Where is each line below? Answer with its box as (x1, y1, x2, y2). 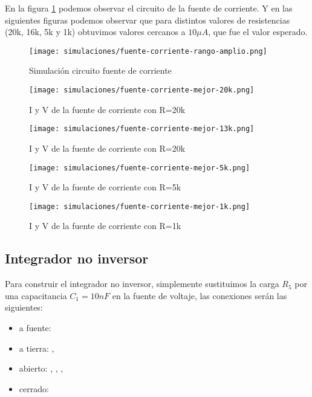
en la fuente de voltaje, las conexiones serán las (112, 289, 287, 302)
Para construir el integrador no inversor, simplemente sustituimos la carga (5, 277, 279, 290)
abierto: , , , (19, 362, 63, 375)
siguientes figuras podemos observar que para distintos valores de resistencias (5, 13, 290, 26)
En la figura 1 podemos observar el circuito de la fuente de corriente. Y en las (5, 2, 293, 14)
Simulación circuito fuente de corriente (29, 64, 172, 77)
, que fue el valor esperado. (208, 25, 308, 38)
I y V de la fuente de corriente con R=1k (29, 219, 181, 232)
